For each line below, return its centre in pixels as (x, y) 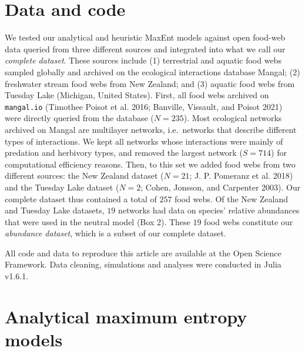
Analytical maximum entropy (126, 316)
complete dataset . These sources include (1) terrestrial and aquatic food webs (143, 60)
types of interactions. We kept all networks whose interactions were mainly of (144, 141)
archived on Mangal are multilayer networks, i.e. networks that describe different (151, 129)
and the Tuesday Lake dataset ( (62, 187)
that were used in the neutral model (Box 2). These (98, 221)
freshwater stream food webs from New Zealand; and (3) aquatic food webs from (150, 83)
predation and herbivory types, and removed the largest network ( (124, 153)
